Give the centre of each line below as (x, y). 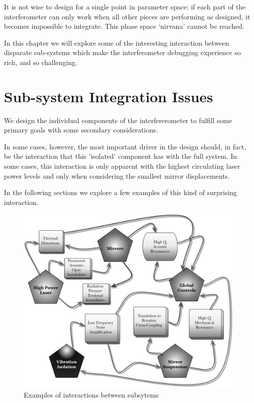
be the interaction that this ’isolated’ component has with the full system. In (121, 156)
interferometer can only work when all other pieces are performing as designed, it (127, 16)
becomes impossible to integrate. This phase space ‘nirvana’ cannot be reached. (124, 26)
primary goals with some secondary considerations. (81, 130)
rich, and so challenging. (41, 62)
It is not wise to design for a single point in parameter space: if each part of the (125, 6)
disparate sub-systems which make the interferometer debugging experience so (123, 52)
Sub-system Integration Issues (109, 96)
